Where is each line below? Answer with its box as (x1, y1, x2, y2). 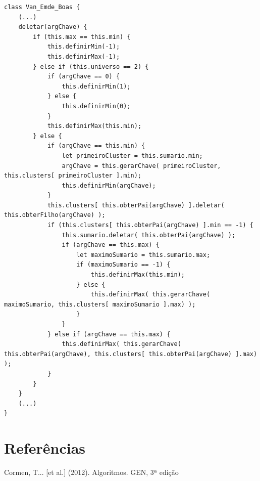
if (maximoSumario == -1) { (76, 261, 171, 269)
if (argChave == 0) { (47, 73, 120, 80)
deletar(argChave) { (18, 23, 87, 31)
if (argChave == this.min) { (47, 142, 145, 150)
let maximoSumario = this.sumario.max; (76, 251, 211, 258)
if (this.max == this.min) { (33, 33, 131, 40)
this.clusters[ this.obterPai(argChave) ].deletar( (47, 201, 225, 209)
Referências (4, 438, 86, 458)
